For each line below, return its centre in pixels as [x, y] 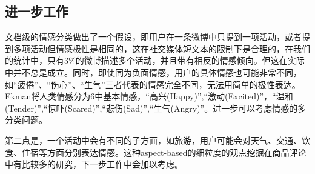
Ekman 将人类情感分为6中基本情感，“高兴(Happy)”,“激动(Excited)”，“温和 [149, 96]
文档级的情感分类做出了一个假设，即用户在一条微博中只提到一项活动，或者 [153, 37]
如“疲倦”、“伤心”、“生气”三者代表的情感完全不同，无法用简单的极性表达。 [153, 84]
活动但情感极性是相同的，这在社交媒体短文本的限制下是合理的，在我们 [170, 48]
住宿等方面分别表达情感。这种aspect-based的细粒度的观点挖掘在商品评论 [164, 152]
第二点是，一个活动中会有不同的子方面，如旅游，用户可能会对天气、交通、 [153, 140]
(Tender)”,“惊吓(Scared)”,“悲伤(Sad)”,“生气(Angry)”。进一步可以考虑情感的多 [156, 108]
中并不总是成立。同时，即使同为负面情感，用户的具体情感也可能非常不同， [153, 72]
